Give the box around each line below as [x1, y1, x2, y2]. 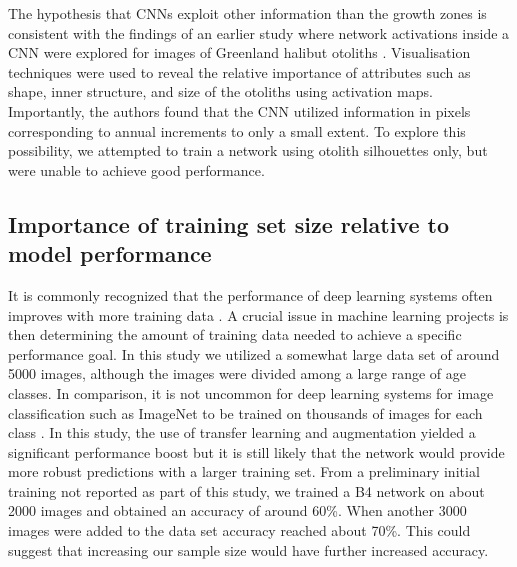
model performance [8, 238, 212, 269]
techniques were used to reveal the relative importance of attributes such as [8, 61, 471, 82]
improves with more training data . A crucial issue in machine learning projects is [8, 304, 509, 325]
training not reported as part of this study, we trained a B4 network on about [8, 480, 485, 501]
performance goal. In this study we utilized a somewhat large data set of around [8, 343, 500, 364]
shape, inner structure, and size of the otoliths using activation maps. [8, 81, 433, 102]
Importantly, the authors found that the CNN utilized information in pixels [8, 100, 471, 121]
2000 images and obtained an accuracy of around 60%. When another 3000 [8, 500, 467, 521]
